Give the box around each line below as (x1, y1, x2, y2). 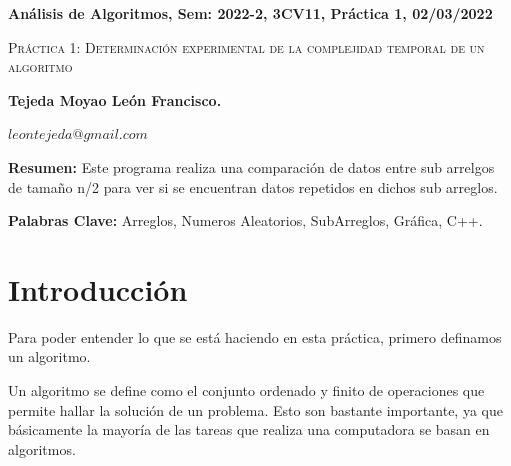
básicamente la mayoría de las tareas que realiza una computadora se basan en (8, 419, 490, 440)
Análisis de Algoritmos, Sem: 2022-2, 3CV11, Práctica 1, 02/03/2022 (8, 3, 493, 23)
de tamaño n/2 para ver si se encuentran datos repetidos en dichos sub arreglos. (8, 176, 498, 197)
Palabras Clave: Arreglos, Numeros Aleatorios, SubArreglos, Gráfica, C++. (8, 210, 483, 231)
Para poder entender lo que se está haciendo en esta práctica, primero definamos (8, 326, 502, 347)
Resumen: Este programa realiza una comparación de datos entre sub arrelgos (8, 156, 495, 177)
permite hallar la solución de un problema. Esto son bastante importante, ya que (8, 399, 503, 420)
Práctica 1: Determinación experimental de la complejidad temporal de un (8, 36, 485, 57)
